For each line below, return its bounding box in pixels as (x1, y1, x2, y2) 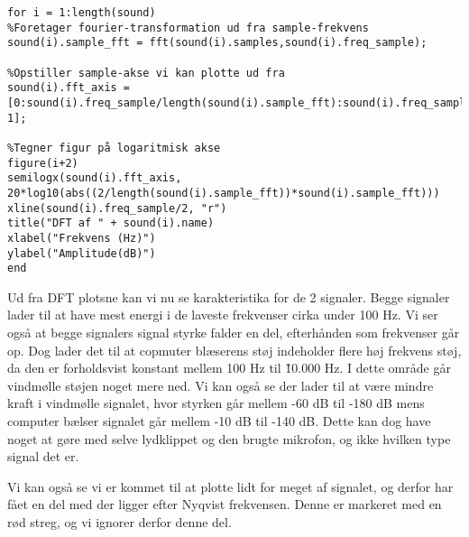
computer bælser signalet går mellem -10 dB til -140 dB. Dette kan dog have (7, 411, 431, 430)
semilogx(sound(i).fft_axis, (7, 171, 182, 185)
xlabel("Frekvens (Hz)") (7, 231, 156, 245)
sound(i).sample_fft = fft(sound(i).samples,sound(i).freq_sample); (7, 36, 428, 50)
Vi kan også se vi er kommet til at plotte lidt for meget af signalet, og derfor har (7, 477, 454, 495)
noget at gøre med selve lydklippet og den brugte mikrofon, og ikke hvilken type (7, 429, 451, 448)
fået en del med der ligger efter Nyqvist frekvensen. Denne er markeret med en (7, 495, 442, 514)
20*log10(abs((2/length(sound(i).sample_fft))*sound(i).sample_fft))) (7, 186, 440, 199)
